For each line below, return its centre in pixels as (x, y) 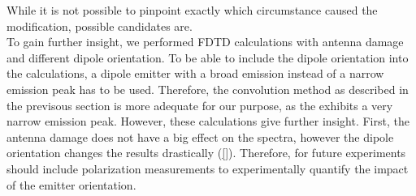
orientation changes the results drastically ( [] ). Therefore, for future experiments (206, 153)
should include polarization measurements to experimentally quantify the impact (208, 168)
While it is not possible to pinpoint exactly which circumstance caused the (192, 10)
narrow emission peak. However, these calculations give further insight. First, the (208, 121)
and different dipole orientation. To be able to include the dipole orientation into (208, 57)
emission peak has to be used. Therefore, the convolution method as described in (208, 89)
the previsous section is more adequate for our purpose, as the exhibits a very (200, 105)
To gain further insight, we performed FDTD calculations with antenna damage (205, 42)
